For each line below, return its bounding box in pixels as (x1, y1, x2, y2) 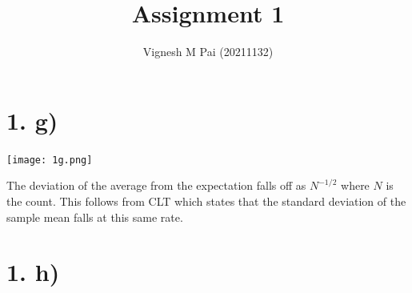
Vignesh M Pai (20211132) (142, 43, 274, 60)
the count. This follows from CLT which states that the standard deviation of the (6, 192, 406, 209)
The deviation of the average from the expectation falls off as (6, 177, 306, 194)
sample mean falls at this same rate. (6, 208, 183, 225)
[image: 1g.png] (6, 154, 93, 166)
